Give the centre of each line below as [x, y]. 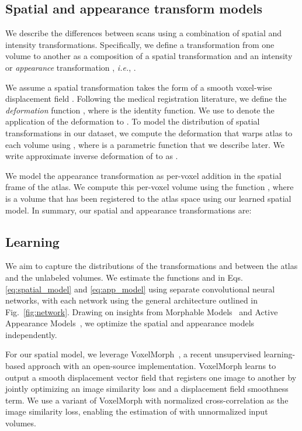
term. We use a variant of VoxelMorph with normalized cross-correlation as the [147, 400]
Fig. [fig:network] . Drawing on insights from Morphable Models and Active [142, 311]
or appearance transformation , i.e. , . [71, 67]
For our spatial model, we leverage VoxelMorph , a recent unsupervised [133, 354]
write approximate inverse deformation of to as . [92, 156]
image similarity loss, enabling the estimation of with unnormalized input [137, 411]
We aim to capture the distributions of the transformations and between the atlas [152, 266]
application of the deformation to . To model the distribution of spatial [133, 121]
